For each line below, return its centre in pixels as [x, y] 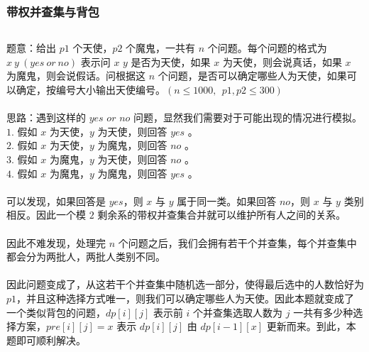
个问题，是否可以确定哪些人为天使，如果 [252, 76]
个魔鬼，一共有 [161, 48]
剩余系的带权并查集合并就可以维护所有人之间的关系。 [222, 215]
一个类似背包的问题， [56, 312]
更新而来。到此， [306, 326]
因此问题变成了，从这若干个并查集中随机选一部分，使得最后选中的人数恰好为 [185, 284]
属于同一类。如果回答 [227, 200]
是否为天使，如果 [171, 61]
